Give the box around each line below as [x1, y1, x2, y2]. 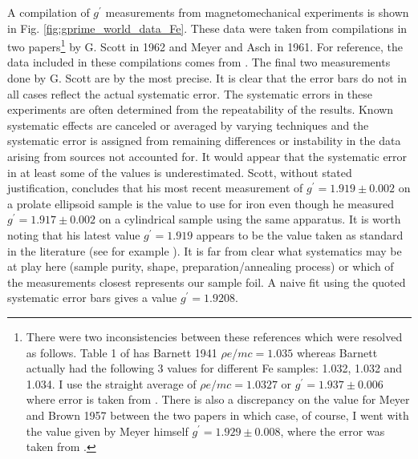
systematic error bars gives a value [7, 289, 177, 306]
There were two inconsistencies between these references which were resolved [26, 328, 403, 344]
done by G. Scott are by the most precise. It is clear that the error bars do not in [7, 70, 408, 87]
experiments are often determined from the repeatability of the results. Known [7, 101, 394, 118]
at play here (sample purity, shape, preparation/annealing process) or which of [7, 258, 394, 275]
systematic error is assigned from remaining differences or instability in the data [7, 132, 401, 149]
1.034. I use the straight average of [26, 375, 197, 392]
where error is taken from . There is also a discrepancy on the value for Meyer [26, 391, 410, 408]
